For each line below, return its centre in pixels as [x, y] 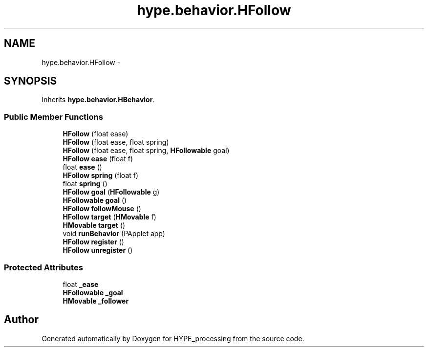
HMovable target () [94, 225]
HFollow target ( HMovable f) [109, 217]
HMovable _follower [96, 301]
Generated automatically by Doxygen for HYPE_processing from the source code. [173, 338]
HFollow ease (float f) [98, 159]
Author [21, 320]
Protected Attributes [43, 267]
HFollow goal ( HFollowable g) [111, 192]
